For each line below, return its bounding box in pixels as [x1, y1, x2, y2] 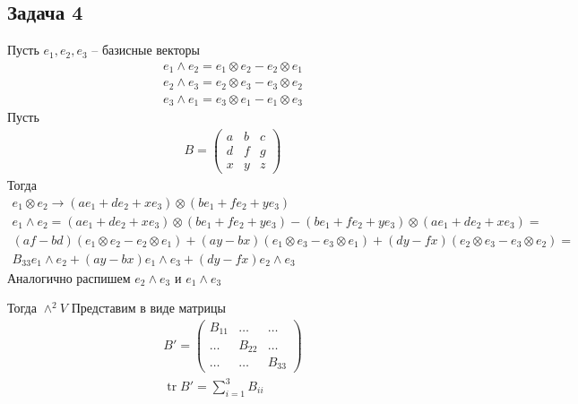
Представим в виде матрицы [71, 298, 226, 317]
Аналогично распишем [7, 268, 131, 287]
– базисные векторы [91, 40, 200, 59]
